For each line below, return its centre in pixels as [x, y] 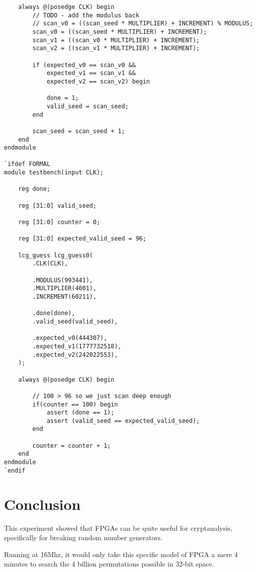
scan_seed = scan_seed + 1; [79, 131]
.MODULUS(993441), [63, 280]
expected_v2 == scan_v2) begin [98, 81]
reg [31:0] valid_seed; [57, 205]
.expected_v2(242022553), [75, 355]
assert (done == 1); [80, 413]
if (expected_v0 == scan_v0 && [84, 65]
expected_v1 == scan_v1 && [91, 73]
